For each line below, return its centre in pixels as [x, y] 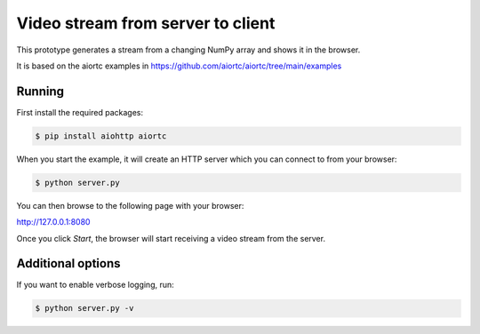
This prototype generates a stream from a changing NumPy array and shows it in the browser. [188, 50]
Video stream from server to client [146, 23]
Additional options [68, 263]
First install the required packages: [80, 112]
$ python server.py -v [84, 308]
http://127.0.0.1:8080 [53, 222]
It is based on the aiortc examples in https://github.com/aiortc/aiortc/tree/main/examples [179, 66]
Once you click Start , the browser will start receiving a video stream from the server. [171, 238]
